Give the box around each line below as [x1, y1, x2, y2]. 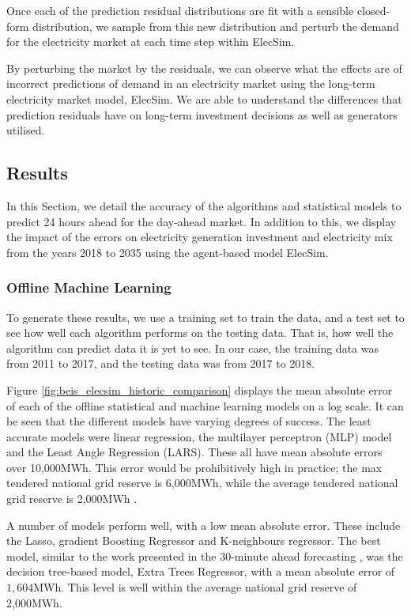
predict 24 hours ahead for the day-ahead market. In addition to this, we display [6, 213, 397, 229]
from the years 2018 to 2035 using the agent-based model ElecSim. [6, 244, 329, 260]
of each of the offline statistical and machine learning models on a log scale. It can [6, 397, 404, 414]
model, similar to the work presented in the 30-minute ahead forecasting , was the [6, 547, 403, 564]
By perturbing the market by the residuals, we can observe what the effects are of [6, 59, 402, 76]
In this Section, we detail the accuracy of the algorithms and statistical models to [6, 197, 402, 214]
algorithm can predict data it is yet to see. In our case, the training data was [6, 339, 379, 356]
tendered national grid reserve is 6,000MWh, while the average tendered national [6, 474, 398, 491]
